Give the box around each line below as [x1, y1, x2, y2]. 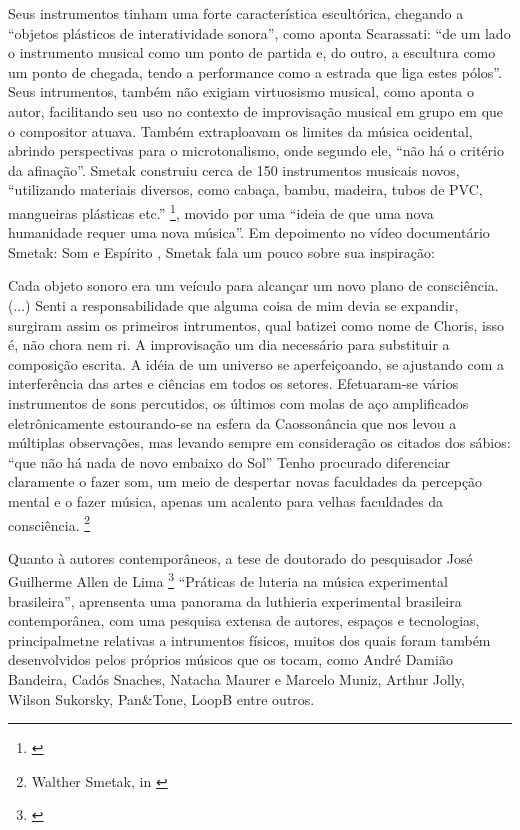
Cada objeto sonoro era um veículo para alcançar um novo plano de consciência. [8, 275, 499, 296]
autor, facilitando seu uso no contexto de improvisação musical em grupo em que [8, 100, 504, 121]
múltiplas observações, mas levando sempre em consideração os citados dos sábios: [8, 432, 511, 453]
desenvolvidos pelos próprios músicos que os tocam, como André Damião [8, 649, 453, 670]
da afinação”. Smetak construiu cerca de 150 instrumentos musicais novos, [8, 159, 460, 180]
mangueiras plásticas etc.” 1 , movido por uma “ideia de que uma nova [8, 199, 434, 223]
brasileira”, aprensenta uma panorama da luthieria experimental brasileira [8, 590, 462, 611]
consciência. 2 [8, 511, 91, 535]
